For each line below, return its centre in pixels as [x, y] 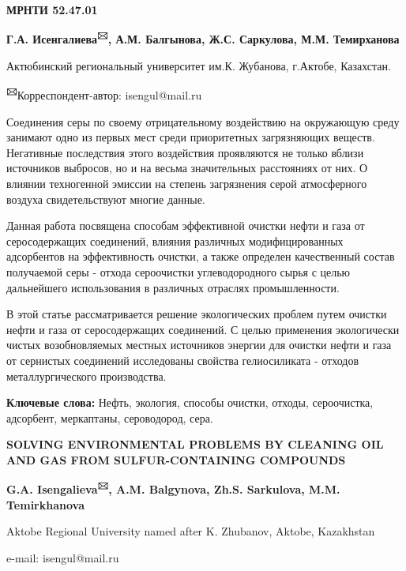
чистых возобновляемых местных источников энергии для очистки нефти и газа [199, 345]
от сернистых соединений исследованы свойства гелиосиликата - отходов [183, 360]
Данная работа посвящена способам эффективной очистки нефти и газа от [186, 225]
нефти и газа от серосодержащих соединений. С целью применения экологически [203, 329]
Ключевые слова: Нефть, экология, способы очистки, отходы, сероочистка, [190, 402]
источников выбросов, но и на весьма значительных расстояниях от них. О [187, 168]
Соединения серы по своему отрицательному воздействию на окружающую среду [203, 121]
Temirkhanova [45, 504]
